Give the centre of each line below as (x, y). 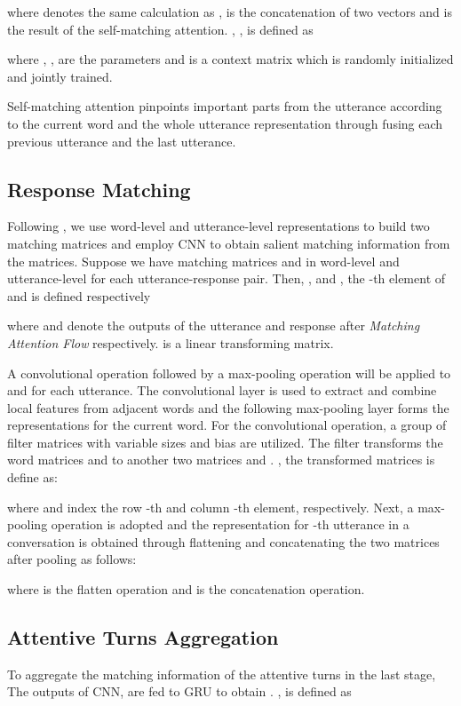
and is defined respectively (79, 295)
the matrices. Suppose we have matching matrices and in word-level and (203, 261)
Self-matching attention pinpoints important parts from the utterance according (225, 106)
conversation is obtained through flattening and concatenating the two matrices (223, 541)
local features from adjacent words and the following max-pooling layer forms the (228, 407)
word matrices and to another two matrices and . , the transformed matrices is (221, 460)
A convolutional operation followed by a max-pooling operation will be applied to (229, 373)
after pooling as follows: (72, 559)
